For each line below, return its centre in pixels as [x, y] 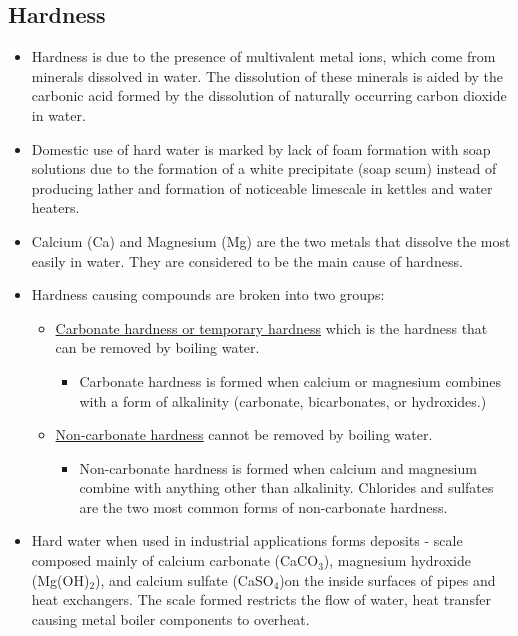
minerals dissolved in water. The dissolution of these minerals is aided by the [267, 75]
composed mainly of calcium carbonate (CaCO [175, 560]
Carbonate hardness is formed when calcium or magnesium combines [290, 380]
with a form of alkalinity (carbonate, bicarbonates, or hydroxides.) [283, 400]
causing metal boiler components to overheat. [170, 618]
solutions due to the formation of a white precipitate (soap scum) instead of [264, 168]
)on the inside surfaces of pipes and [387, 579]
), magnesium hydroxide [397, 560]
